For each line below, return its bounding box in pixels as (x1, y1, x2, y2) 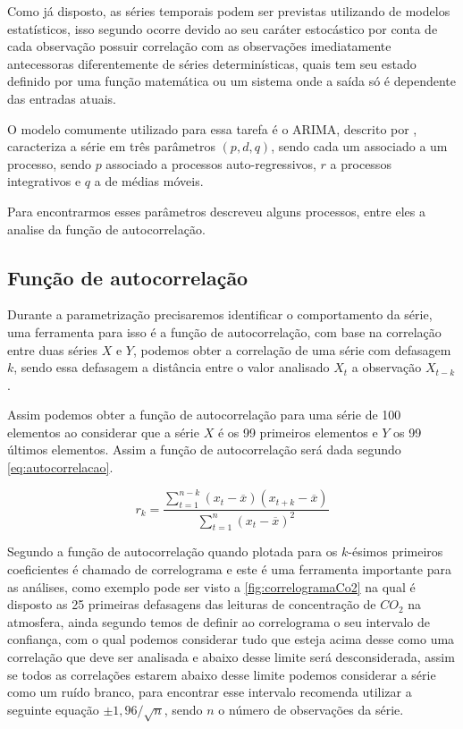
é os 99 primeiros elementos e (217, 422, 378, 441)
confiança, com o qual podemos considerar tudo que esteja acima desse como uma (7, 630, 455, 648)
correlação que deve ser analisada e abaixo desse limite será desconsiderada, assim (7, 647, 455, 665)
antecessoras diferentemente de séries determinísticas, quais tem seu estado (7, 54, 417, 72)
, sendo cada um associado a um (271, 137, 448, 156)
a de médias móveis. (94, 172, 204, 191)
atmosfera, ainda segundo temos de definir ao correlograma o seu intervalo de (7, 612, 431, 631)
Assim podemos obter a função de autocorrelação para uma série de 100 (7, 405, 401, 424)
